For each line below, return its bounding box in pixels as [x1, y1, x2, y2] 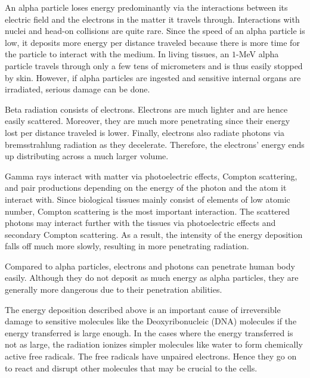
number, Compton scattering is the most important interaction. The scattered [5, 205, 290, 217]
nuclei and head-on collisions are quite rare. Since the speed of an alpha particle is [5, 24, 305, 37]
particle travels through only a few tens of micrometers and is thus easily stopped [5, 59, 303, 72]
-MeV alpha [236, 48, 279, 60]
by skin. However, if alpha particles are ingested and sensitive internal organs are [5, 71, 301, 83]
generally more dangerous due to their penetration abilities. [5, 283, 222, 296]
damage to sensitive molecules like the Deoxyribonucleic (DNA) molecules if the [5, 315, 297, 327]
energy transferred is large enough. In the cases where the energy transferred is [5, 326, 293, 339]
